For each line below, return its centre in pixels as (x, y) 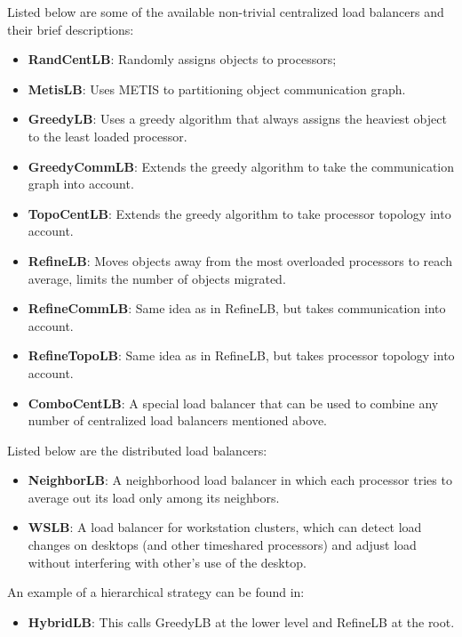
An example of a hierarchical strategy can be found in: (156, 592)
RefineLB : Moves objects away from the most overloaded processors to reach (240, 260)
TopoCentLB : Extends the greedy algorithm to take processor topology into (239, 213)
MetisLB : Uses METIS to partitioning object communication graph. (217, 89)
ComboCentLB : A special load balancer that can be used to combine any (233, 403)
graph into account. (81, 184)
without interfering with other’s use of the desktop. (167, 562)
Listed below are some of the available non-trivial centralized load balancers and (226, 12)
